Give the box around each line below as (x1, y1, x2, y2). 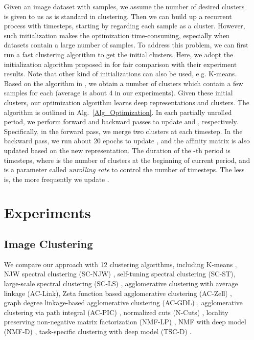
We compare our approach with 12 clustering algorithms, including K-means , (4, 259, 237, 269)
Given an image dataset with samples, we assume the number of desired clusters (4, 1, 245, 11)
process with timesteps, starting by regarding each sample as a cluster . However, (4, 21, 245, 31)
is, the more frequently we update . (4, 174, 109, 184)
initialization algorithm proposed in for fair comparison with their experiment (4, 59, 237, 69)
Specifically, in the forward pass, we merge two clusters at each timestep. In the (4, 126, 243, 136)
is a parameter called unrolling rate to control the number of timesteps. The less (4, 164, 245, 175)
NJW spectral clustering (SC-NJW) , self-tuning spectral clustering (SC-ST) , (4, 269, 235, 279)
